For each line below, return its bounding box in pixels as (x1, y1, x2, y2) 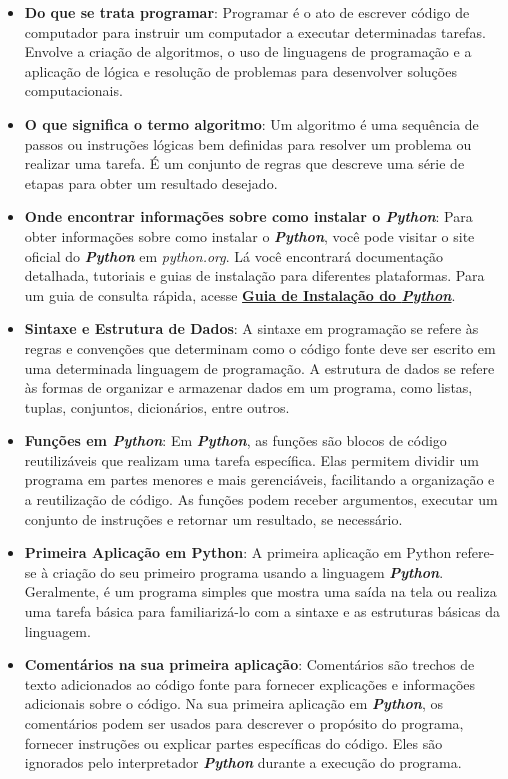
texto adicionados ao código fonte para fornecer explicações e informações (24, 673, 476, 694)
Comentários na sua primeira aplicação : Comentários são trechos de (24, 654, 475, 675)
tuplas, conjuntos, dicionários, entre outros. (24, 396, 290, 417)
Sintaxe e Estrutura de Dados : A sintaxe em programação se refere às (24, 318, 479, 339)
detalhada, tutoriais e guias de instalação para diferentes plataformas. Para (24, 265, 485, 286)
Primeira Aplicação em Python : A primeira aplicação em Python (24, 542, 452, 563)
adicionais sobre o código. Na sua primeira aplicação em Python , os (24, 693, 444, 714)
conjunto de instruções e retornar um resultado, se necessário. (24, 508, 403, 529)
